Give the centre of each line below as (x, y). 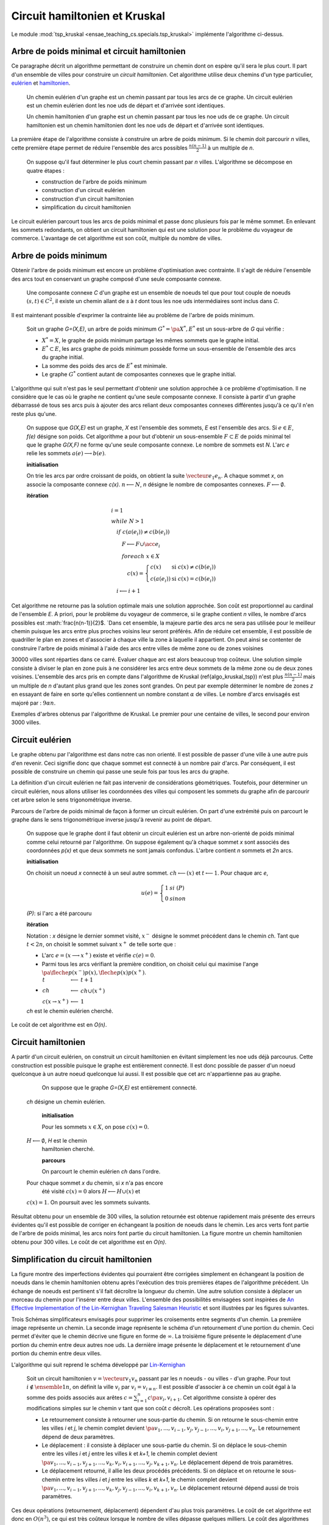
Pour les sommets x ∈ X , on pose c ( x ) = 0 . (95, 1127)
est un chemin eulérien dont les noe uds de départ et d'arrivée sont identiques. (126, 106)
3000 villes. (26, 722)
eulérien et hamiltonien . (41, 83)
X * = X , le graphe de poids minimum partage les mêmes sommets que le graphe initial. (151, 340)
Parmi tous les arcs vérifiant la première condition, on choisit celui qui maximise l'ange (150, 964)
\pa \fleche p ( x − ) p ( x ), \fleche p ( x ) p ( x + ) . (94, 972)
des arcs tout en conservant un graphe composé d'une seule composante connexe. (116, 279)
